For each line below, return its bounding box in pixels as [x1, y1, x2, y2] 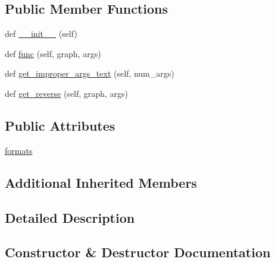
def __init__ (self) [5, 27, 77, 40]
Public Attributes [5, 116, 115, 134]
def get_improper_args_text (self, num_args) [5, 67, 174, 80]
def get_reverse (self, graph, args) [5, 87, 128, 99]
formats [5, 144, 33, 156]
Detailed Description [5, 208, 135, 226]
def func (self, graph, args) [5, 47, 101, 59]
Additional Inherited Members [5, 173, 197, 191]
